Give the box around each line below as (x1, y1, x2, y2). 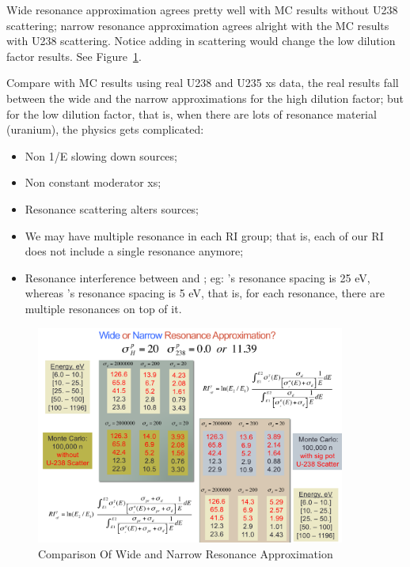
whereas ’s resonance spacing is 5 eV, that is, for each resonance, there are (25, 285, 385, 301)
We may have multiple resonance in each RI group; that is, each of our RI (25, 227, 384, 244)
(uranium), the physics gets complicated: (6, 121, 204, 138)
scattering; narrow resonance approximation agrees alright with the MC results (6, 17, 389, 33)
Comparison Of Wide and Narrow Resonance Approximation (38, 545, 333, 561)
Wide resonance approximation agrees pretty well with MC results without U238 (6, 2, 398, 17)
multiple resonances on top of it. (25, 300, 182, 316)
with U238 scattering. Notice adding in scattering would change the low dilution (6, 32, 396, 49)
